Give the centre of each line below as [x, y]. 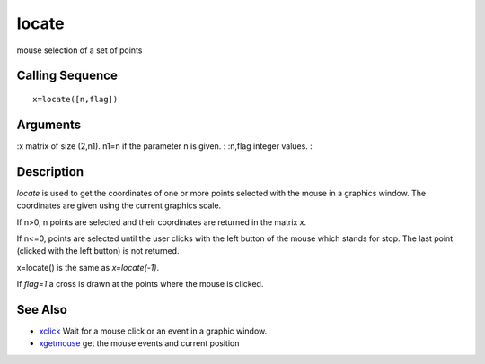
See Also [42, 309]
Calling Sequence [67, 76]
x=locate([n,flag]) [75, 99]
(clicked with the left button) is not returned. [98, 251]
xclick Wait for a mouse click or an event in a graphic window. [153, 331]
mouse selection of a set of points [79, 50]
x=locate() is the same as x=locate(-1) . [88, 267]
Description [50, 172]
